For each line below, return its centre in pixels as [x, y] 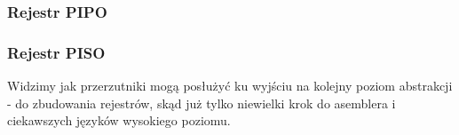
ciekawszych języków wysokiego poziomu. [119, 120]
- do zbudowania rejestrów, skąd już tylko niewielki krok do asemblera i [202, 103]
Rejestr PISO [56, 52]
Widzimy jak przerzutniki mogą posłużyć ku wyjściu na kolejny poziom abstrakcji [230, 86]
